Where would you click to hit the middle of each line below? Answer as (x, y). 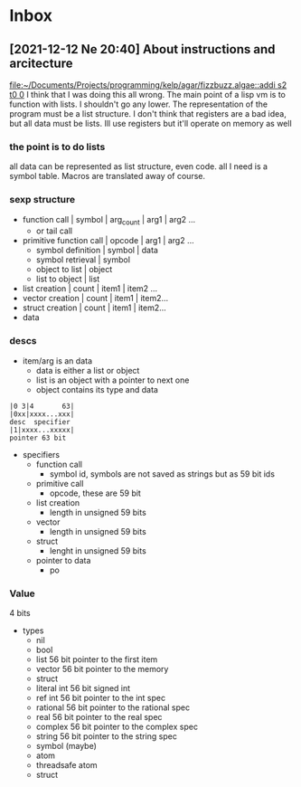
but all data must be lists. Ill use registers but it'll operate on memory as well (150, 123)
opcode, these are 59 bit (95, 493)
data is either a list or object (88, 370)
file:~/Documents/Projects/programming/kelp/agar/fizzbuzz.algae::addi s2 (148, 85)
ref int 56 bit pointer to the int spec (100, 697)
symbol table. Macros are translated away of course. (108, 176)
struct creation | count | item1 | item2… (94, 308)
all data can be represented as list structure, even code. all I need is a (139, 166)
